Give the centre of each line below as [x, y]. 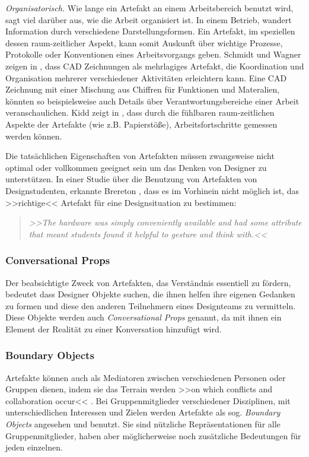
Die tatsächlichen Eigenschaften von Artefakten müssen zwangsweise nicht [140, 156]
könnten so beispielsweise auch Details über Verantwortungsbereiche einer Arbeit [152, 101]
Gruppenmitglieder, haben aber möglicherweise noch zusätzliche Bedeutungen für [153, 435]
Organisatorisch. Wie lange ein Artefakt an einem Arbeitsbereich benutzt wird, [149, 8]
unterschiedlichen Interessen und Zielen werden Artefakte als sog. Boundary [143, 412]
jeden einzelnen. [34, 447]
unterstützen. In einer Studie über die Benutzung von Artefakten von [131, 179]
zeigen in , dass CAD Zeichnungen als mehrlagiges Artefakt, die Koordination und [155, 66]
